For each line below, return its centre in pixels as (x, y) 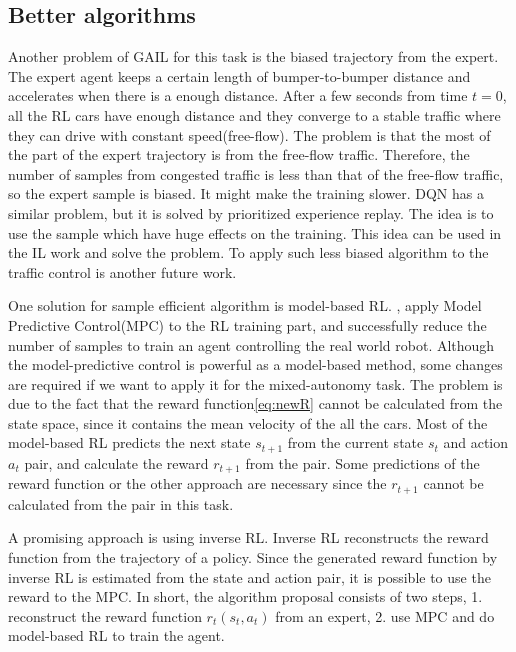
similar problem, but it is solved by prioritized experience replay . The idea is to (251, 212)
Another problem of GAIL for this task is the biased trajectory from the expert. (253, 56)
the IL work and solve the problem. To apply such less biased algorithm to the (248, 252)
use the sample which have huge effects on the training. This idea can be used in (255, 232)
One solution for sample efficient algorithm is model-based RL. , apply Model (245, 305)
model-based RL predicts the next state (129, 442)
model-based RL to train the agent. (116, 635)
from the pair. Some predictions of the (362, 462)
